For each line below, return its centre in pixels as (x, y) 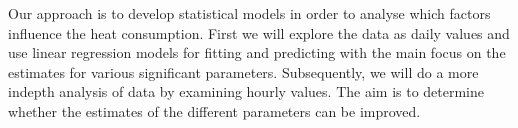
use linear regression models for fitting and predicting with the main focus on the (257, 52)
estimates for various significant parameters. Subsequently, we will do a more (243, 71)
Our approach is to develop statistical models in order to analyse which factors (249, 13)
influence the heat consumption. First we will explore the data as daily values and (259, 32)
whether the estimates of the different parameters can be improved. (214, 110)
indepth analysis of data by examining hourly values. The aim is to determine (246, 91)
